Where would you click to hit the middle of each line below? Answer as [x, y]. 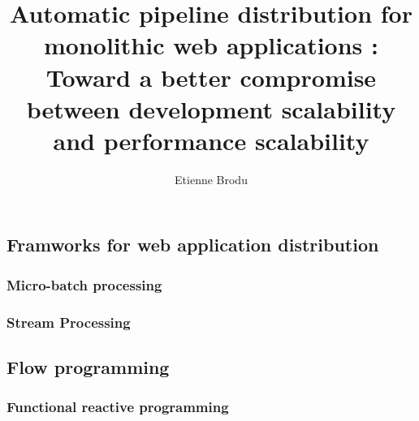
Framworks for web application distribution [193, 245]
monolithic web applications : [211, 45]
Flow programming [88, 366]
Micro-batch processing [84, 284]
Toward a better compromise [211, 77]
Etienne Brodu [211, 179]
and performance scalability [211, 140]
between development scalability [211, 108]
